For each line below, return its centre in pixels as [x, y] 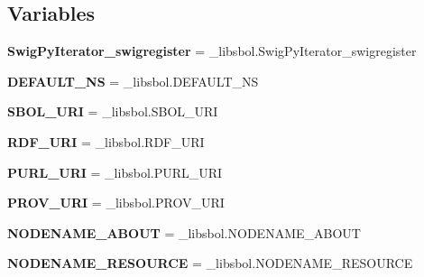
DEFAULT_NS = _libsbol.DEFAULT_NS [133, 81]
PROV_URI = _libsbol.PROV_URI [116, 203]
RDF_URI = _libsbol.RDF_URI [106, 141]
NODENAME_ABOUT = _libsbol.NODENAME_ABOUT [184, 232]
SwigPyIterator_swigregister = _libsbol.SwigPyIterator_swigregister [212, 51]
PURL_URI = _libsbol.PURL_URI [115, 172]
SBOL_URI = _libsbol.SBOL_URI [113, 111]
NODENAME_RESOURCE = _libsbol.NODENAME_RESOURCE [210, 263]
